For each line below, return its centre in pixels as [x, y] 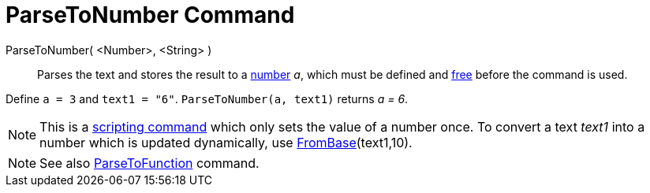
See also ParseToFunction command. [149, 163]
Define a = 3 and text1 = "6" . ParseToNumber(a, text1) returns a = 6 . [207, 98]
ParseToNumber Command [150, 15]
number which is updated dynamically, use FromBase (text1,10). [226, 142]
